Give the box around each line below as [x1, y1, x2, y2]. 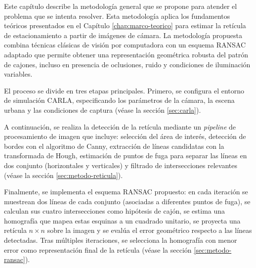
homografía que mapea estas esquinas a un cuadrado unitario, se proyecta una [4, 215, 241, 225]
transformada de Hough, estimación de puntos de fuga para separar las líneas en [4, 150, 247, 161]
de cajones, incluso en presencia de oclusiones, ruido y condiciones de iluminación [4, 59, 251, 69]
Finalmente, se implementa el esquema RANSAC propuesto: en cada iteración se [4, 186, 248, 197]
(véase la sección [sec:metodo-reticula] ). [4, 170, 123, 180]
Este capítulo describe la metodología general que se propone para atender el [4, 1, 237, 11]
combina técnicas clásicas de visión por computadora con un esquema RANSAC [4, 40, 246, 50]
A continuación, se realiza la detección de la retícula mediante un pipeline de [4, 121, 236, 132]
